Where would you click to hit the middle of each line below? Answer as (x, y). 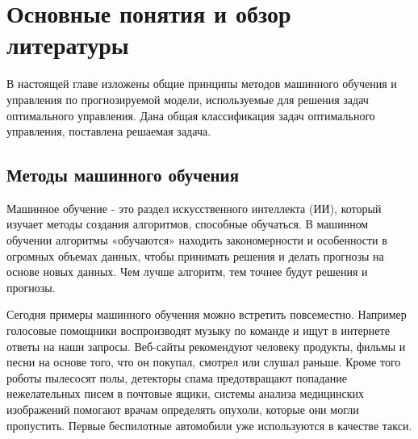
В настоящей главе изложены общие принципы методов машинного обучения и (202, 84)
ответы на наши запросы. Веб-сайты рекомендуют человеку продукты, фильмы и (206, 346)
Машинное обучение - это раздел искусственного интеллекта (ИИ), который (194, 208)
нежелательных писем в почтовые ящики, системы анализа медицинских (186, 393)
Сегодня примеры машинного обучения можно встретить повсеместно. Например (207, 314)
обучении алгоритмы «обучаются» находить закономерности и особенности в (197, 240)
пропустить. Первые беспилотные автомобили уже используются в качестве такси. (209, 425)
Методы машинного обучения (123, 175)
